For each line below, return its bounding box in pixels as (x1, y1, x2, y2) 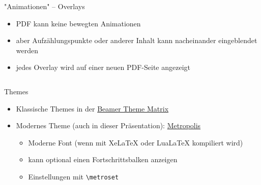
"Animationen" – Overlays (4, 1, 85, 11)
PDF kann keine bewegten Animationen (16, 18, 141, 28)
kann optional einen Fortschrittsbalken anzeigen (28, 154, 178, 165)
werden (16, 45, 39, 55)
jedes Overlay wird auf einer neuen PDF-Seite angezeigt (16, 62, 191, 72)
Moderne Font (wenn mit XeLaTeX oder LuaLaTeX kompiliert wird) (28, 137, 243, 147)
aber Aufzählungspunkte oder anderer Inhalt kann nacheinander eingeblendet (16, 35, 257, 46)
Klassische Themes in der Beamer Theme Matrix (16, 103, 169, 114)
